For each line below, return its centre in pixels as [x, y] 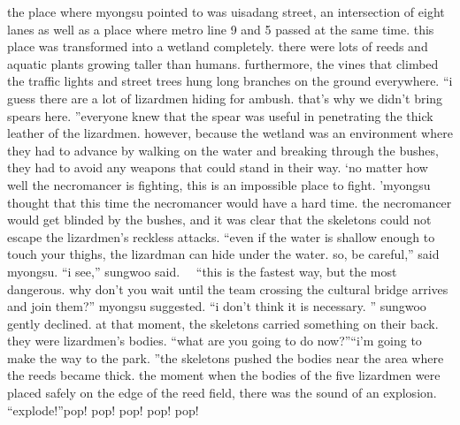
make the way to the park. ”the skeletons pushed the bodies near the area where [226, 357]
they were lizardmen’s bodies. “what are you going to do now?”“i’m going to [215, 341]
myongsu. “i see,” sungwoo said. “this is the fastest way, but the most [202, 271]
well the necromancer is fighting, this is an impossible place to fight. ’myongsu [219, 184]
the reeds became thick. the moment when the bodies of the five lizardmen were [224, 375]
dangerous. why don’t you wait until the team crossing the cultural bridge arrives [228, 288]
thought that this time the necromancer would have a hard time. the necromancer [230, 202]
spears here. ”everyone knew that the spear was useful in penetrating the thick [220, 115]
